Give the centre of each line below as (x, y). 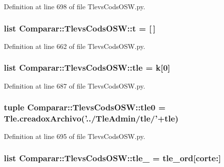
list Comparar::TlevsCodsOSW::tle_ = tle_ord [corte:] (112, 158)
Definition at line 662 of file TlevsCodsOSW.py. (75, 46)
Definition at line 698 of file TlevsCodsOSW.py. (75, 6)
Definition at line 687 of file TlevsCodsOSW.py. (75, 85)
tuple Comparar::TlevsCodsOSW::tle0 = (85, 107)
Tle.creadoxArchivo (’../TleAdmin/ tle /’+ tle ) (91, 118)
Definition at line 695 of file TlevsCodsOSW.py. (75, 136)
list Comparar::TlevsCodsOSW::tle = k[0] (87, 68)
